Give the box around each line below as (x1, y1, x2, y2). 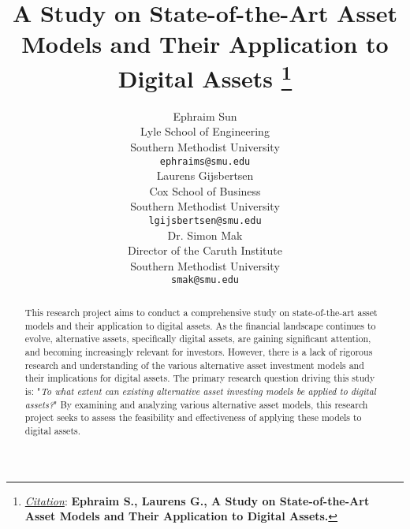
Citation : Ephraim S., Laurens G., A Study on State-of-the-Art (24, 492, 370, 509)
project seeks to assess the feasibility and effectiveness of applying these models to (24, 411, 362, 424)
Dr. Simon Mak (167, 226, 243, 243)
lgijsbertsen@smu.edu (148, 215, 262, 227)
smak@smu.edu (171, 274, 239, 286)
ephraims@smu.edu (159, 155, 251, 167)
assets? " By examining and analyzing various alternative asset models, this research (24, 397, 368, 411)
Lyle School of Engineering (140, 123, 270, 140)
